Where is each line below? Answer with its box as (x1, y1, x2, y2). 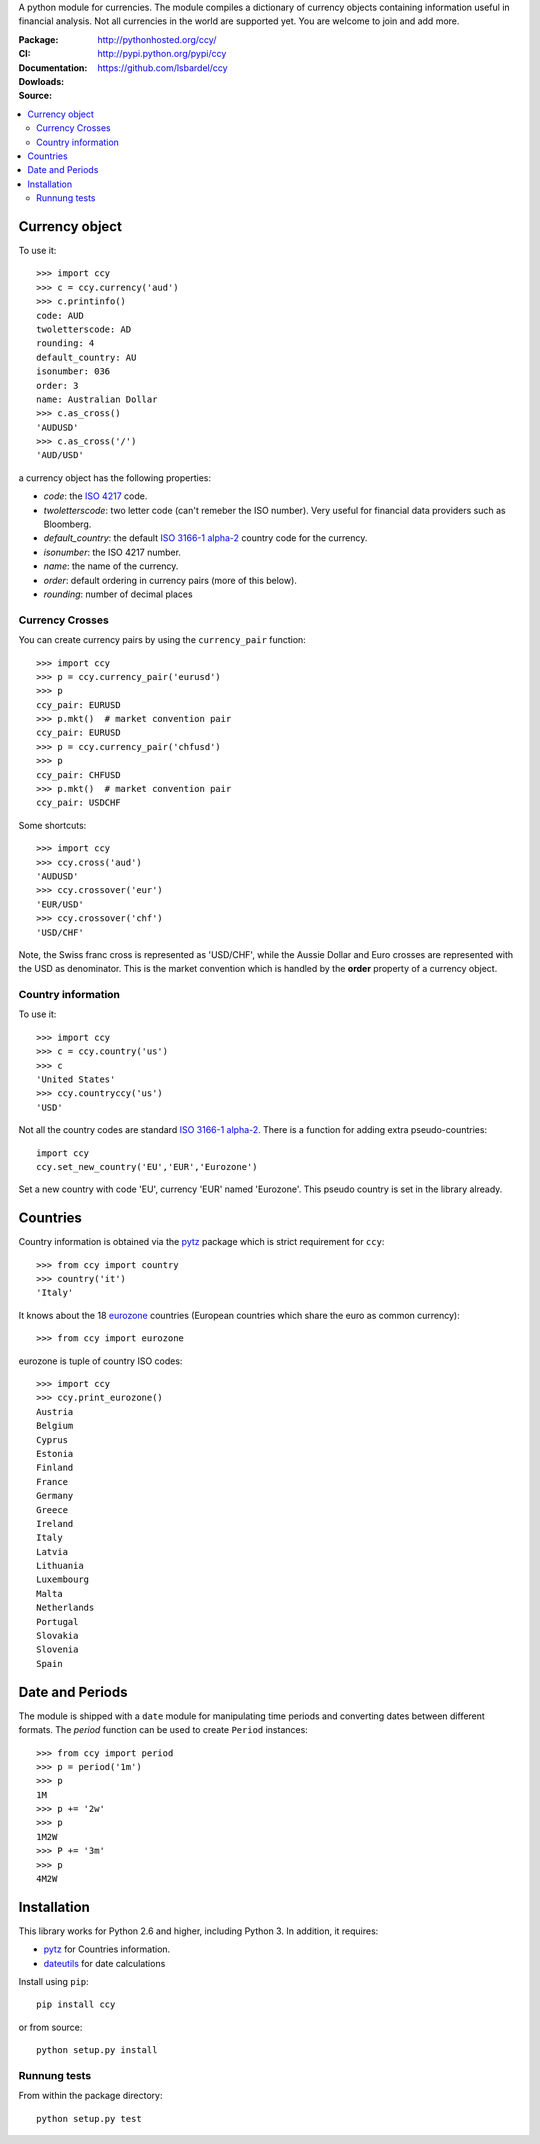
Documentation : (18, 61, 88, 74)
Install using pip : (18, 1976, 89, 1988)
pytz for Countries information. (43, 1943, 171, 1955)
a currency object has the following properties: (18, 471, 212, 484)
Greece (36, 1504, 69, 1515)
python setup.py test (36, 2113, 142, 2124)
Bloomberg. (43, 518, 92, 530)
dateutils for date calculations (43, 1957, 166, 1969)
